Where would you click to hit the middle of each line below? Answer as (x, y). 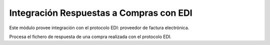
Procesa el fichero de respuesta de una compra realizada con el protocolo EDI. (90, 37)
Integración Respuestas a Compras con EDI (101, 13)
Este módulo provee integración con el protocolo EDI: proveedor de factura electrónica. (99, 28)
